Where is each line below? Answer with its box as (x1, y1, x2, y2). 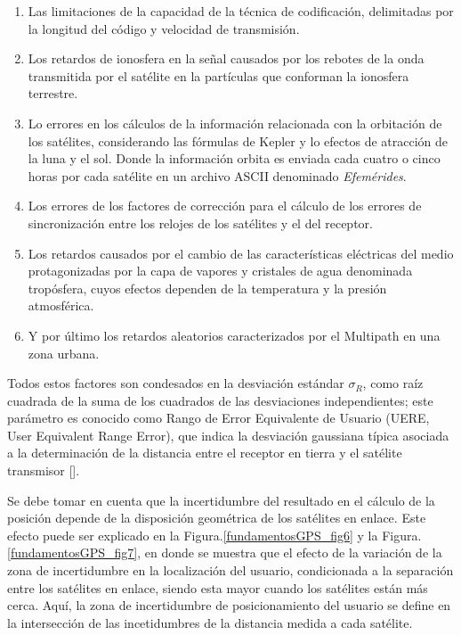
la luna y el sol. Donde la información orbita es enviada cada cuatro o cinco (28, 149, 441, 168)
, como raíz (362, 374, 424, 392)
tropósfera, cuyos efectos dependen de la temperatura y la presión (28, 278, 387, 297)
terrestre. (28, 84, 78, 103)
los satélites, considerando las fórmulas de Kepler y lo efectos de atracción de (28, 131, 448, 150)
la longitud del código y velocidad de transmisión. (28, 19, 300, 37)
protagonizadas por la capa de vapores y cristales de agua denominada (28, 261, 413, 280)
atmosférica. (28, 296, 94, 315)
